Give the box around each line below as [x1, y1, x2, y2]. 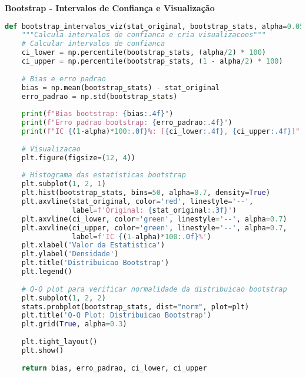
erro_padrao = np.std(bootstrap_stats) [21, 92, 178, 101]
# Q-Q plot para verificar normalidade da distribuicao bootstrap [21, 285, 287, 293]
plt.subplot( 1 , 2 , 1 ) [21, 180, 106, 188]
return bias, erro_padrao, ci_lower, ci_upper [21, 363, 207, 372]
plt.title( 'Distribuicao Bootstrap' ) [21, 259, 169, 267]
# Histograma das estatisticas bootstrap [21, 171, 186, 180]
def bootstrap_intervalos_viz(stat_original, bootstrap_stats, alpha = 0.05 [5, 22, 304, 31]
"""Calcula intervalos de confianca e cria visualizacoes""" [21, 31, 266, 39]
